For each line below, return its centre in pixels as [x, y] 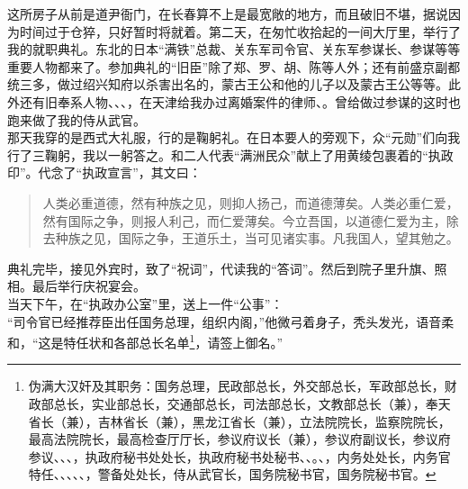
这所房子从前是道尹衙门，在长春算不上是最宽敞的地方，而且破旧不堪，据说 [228, 14]
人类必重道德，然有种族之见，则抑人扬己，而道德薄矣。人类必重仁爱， [251, 202]
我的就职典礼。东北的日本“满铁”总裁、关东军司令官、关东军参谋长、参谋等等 [234, 49]
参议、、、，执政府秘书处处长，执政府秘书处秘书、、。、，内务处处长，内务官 [239, 456]
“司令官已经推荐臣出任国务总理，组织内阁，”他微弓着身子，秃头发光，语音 [225, 321]
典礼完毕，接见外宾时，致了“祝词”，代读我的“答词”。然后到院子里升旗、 [221, 268]
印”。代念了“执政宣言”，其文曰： [104, 172]
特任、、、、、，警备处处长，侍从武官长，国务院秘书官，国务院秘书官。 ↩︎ [232, 474]
